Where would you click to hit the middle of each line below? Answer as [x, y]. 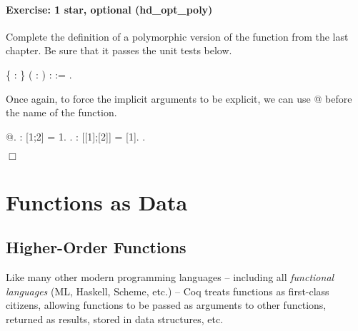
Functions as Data [97, 202]
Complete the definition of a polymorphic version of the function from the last [177, 36]
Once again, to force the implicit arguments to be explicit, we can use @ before [179, 98]
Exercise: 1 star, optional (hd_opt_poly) [109, 9]
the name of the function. [61, 112]
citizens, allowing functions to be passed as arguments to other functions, [166, 305]
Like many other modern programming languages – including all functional [170, 276]
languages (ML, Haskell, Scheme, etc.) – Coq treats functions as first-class [168, 291]
